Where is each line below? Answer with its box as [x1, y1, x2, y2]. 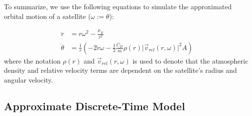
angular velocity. [4, 74, 53, 84]
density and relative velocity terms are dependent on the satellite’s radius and [4, 65, 237, 75]
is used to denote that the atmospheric [132, 55, 249, 66]
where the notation [4, 55, 61, 66]
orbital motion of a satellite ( [4, 11, 91, 21]
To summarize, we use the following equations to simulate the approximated [4, 1, 232, 11]
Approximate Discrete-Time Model [4, 98, 185, 113]
